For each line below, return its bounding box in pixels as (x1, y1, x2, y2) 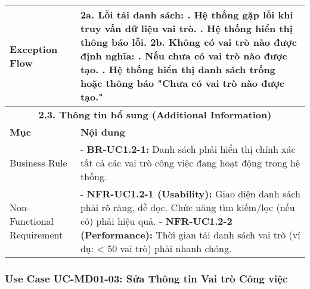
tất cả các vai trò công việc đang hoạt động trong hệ (80, 156, 300, 169)
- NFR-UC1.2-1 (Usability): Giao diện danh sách (80, 187, 300, 200)
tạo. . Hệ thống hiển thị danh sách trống (80, 62, 275, 76)
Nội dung (80, 125, 125, 139)
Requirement (10, 228, 63, 241)
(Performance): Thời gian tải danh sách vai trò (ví (80, 228, 300, 241)
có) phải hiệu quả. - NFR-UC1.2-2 (80, 214, 232, 228)
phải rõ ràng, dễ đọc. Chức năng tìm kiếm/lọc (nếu (80, 200, 295, 214)
